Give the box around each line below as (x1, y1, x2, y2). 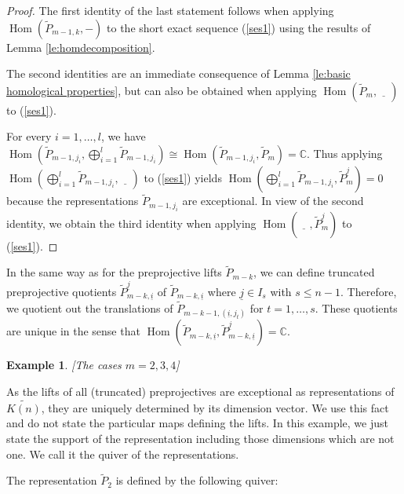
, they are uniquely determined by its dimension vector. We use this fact (41, 399, 389, 415)
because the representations (6, 192, 139, 209)
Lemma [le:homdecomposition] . (6, 38, 155, 55)
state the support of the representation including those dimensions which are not (6, 430, 395, 446)
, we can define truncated (253, 264, 375, 280)
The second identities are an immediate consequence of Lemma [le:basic (6, 65, 351, 82)
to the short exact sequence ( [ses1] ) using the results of (107, 19, 371, 35)
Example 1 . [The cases (6, 357, 122, 373)
